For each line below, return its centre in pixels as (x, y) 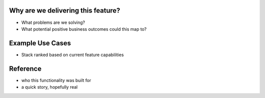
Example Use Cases (40, 43)
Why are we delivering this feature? (65, 10)
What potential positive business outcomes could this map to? (84, 29)
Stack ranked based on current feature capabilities (73, 55)
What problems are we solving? (53, 22)
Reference (25, 69)
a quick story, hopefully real (50, 87)
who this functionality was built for (56, 80)
